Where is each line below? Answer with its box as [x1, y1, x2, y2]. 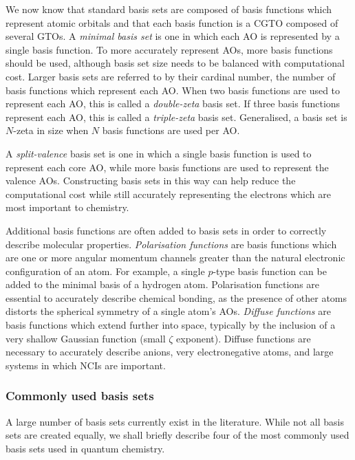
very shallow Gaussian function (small [6, 331, 166, 345]
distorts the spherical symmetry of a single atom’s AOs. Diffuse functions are [6, 304, 331, 318]
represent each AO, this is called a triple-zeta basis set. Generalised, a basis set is [6, 109, 347, 124]
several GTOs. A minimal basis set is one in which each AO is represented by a [6, 29, 340, 43]
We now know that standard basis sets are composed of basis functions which [6, 2, 332, 16]
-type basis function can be [213, 263, 327, 278]
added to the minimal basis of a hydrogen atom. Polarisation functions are [6, 277, 320, 292]
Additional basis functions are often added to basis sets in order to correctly [6, 223, 327, 237]
